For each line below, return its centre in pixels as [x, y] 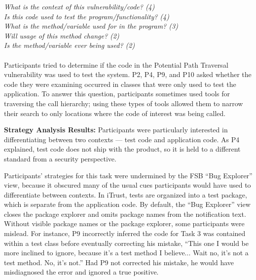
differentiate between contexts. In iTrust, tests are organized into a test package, [126, 194]
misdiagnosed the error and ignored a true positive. [81, 272]
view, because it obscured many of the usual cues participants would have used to [128, 185]
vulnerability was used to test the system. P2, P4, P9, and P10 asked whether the [128, 74]
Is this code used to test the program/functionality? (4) [87, 16]
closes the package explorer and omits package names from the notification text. [125, 214]
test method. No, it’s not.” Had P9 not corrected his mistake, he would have [119, 262]
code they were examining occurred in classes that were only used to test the [120, 84]
